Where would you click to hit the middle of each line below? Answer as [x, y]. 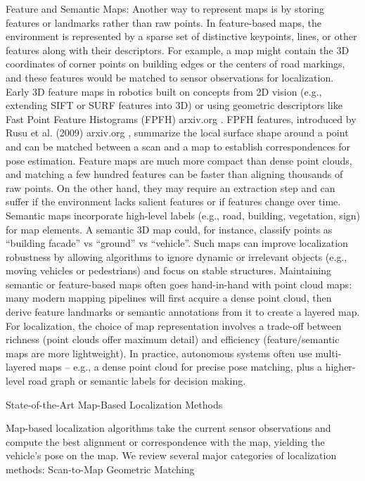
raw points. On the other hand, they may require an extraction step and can [171, 187]
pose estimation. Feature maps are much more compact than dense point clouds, [179, 160]
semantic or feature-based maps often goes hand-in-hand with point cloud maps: [179, 284]
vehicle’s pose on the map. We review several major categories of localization [171, 455]
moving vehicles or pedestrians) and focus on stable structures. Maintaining [169, 270]
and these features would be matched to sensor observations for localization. [170, 77]
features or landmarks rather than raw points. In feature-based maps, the [164, 22]
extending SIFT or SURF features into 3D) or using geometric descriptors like [174, 105]
